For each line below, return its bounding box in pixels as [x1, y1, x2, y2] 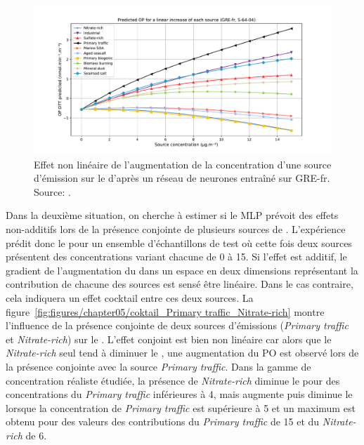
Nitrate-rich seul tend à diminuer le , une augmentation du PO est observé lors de [6, 345, 359, 360]
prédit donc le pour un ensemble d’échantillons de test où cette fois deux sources [6, 235, 352, 250]
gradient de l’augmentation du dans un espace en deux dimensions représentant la [6, 263, 358, 277]
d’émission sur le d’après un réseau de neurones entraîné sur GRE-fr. [34, 171, 330, 185]
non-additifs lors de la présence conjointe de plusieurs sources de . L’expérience [6, 221, 346, 236]
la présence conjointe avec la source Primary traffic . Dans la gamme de [6, 359, 311, 373]
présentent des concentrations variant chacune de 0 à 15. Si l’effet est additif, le [6, 249, 347, 264]
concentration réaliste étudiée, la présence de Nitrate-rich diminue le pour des [6, 373, 340, 387]
